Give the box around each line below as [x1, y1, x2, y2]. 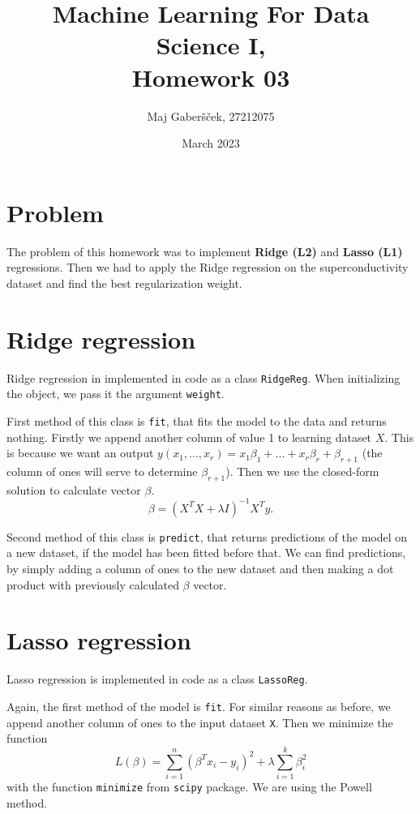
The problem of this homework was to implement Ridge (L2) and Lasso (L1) [6, 242, 403, 259]
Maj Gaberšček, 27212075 [147, 107, 275, 124]
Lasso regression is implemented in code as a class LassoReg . [6, 670, 308, 688]
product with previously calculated [6, 576, 179, 593]
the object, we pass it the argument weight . [6, 385, 225, 402]
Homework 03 [131, 60, 290, 93]
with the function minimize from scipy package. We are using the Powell [6, 778, 372, 795]
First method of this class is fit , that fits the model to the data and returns [6, 412, 387, 429]
